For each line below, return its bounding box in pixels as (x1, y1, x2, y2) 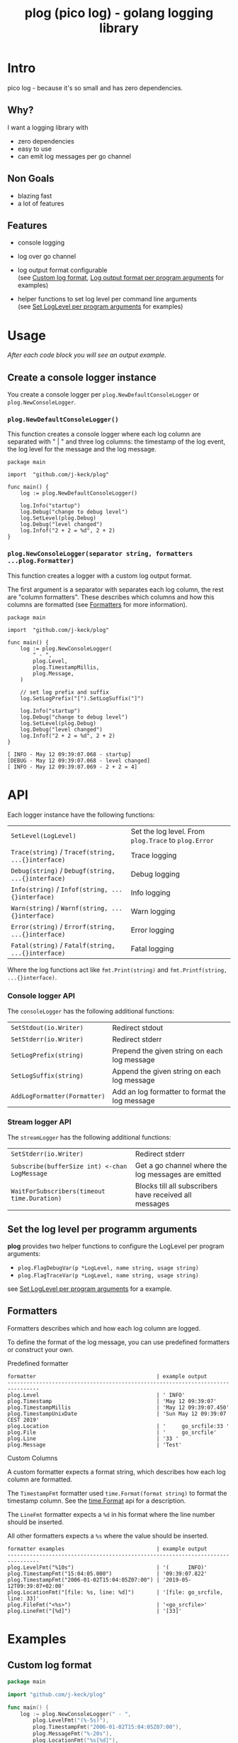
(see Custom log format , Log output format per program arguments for (17, 274, 225, 282)
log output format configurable (17, 266, 108, 274)
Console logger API (7, 990, 76, 1000)
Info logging (130, 887, 171, 897)
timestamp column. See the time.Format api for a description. (7, 1496, 186, 1505)
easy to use (17, 144, 52, 153)
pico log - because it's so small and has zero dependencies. (7, 83, 183, 92)
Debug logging (130, 869, 181, 879)
